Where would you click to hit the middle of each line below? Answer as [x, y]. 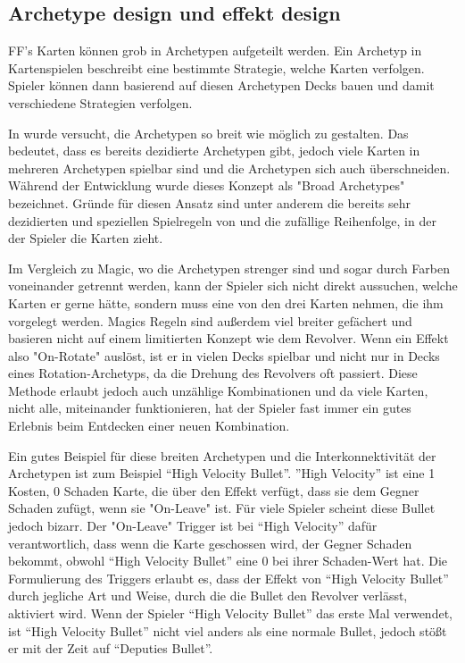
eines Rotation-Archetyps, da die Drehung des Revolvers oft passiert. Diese [213, 373]
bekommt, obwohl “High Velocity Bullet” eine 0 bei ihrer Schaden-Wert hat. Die [228, 561]
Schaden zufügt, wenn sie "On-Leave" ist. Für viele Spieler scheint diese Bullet [222, 508]
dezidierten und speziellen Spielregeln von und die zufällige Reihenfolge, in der [222, 220]
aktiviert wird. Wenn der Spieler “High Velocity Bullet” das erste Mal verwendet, [230, 613]
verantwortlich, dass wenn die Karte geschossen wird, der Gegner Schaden [210, 543]
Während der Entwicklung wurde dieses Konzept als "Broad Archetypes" [207, 185]
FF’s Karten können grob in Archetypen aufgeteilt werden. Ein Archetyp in [215, 50]
